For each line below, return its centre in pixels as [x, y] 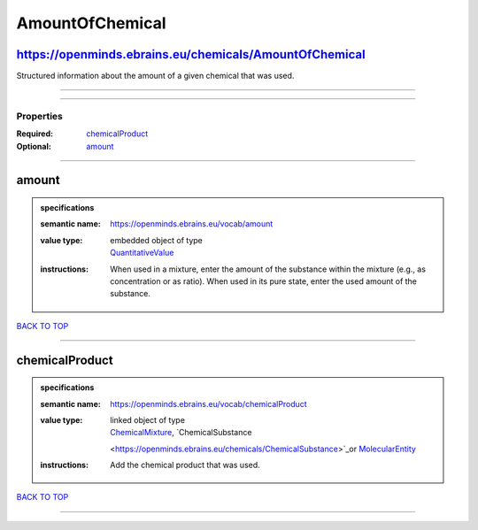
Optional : [34, 146]
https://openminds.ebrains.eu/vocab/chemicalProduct [208, 403]
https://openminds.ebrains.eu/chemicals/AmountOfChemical [191, 54]
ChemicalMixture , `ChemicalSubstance [181, 433]
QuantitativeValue [142, 253]
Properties [40, 116]
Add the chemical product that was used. [185, 465]
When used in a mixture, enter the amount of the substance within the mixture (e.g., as [268, 269]
